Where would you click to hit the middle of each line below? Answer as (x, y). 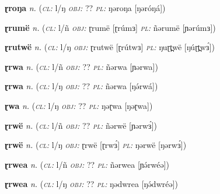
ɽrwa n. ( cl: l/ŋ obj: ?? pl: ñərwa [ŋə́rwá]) (81, 86)
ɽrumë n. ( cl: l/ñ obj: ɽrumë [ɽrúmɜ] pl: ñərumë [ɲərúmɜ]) (110, 27)
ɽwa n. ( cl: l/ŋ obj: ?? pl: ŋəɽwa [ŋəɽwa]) (79, 105)
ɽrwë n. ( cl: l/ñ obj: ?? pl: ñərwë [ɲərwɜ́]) (81, 125)
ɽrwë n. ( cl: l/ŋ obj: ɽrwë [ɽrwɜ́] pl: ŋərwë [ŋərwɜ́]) (96, 145)
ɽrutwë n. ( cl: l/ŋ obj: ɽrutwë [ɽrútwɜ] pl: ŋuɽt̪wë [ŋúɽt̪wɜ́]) (110, 47)
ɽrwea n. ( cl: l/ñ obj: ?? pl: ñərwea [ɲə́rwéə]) (87, 164)
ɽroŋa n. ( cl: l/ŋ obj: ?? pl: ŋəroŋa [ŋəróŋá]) (85, 8)
